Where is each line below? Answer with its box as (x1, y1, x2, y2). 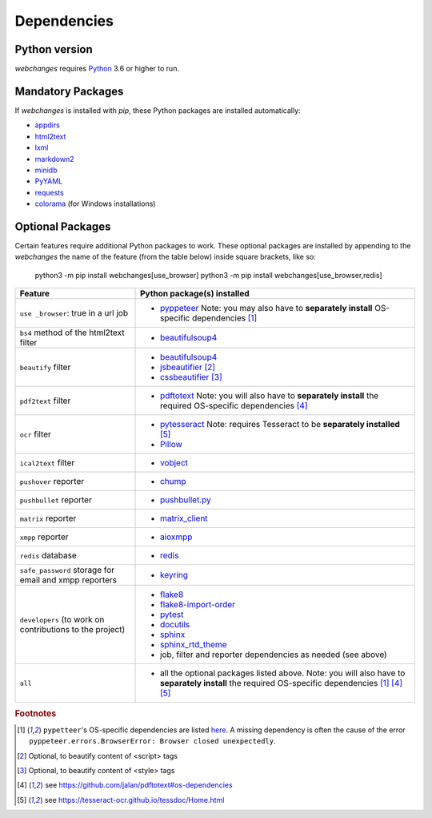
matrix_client (160, 513, 208, 524)
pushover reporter (19, 476, 85, 487)
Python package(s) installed (140, 288, 250, 300)
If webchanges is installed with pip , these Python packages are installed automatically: (14, 105, 301, 115)
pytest (160, 609, 184, 620)
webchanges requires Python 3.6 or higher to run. (14, 64, 180, 74)
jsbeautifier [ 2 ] (160, 361, 216, 373)
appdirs (34, 120, 60, 130)
